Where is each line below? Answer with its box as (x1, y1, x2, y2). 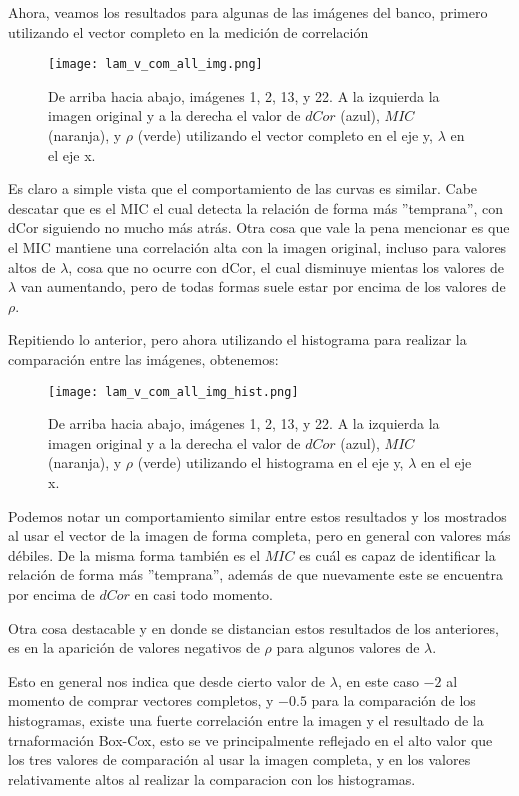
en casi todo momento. (134, 583, 274, 604)
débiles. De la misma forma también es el (8, 544, 261, 565)
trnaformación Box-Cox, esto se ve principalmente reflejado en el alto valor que (8, 729, 493, 750)
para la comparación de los (311, 690, 476, 711)
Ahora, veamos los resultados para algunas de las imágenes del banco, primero (8, 2, 488, 22)
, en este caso (337, 670, 419, 691)
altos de (8, 256, 56, 277)
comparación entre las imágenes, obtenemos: (8, 348, 279, 369)
